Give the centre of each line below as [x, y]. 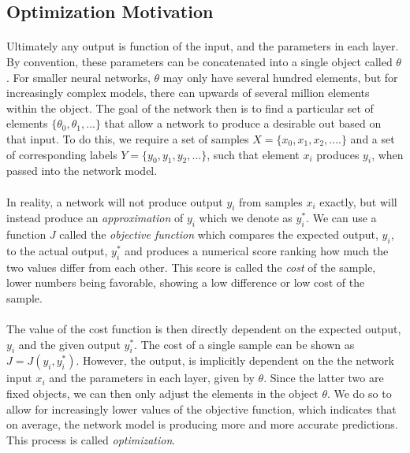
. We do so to [359, 394]
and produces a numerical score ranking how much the [257, 250]
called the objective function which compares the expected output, [219, 234]
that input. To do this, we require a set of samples [128, 138]
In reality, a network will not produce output [115, 201]
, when [388, 154]
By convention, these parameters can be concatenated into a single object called [199, 61]
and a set [373, 138]
